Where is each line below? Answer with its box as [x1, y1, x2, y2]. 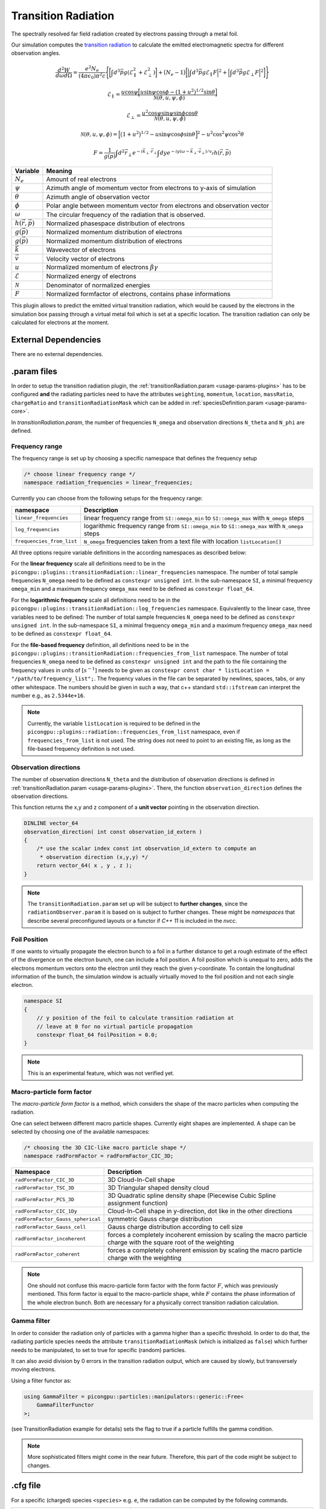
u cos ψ [121, 88, 139, 95]
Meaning [46, 167, 72, 175]
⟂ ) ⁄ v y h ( [201, 148, 220, 156]
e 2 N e [85, 64, 100, 73]
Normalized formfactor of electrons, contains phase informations [46, 290, 231, 298]
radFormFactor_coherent [14, 1251, 80, 1257]
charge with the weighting [107, 1254, 182, 1262]
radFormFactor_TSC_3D [14, 1184, 75, 1191]
